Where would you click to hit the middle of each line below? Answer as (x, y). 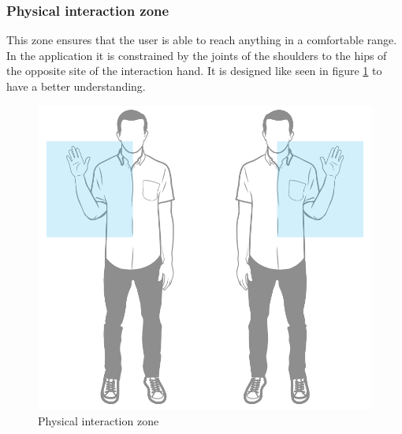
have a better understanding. (76, 86)
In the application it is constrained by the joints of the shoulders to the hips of (197, 55)
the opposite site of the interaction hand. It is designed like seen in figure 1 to (194, 71)
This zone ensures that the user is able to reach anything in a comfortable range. (202, 40)
